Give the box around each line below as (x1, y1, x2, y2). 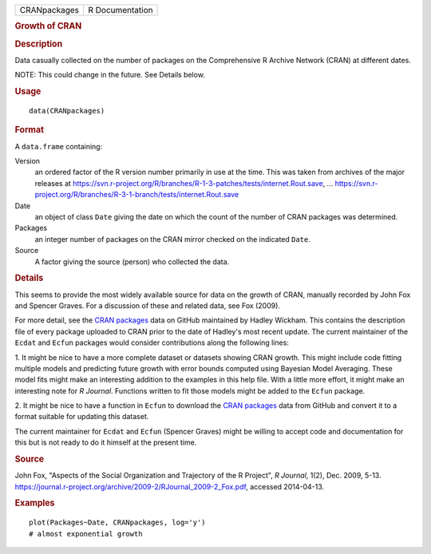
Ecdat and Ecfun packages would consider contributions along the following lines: (14, 338, 289, 347)
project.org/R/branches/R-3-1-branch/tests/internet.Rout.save (34, 190, 239, 200)
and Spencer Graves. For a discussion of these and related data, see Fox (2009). (14, 300, 281, 311)
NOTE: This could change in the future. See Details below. (14, 70, 205, 80)
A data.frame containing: (14, 141, 103, 151)
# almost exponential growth (29, 529, 143, 538)
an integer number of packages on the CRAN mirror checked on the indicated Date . (34, 234, 311, 243)
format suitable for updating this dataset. (14, 412, 149, 421)
